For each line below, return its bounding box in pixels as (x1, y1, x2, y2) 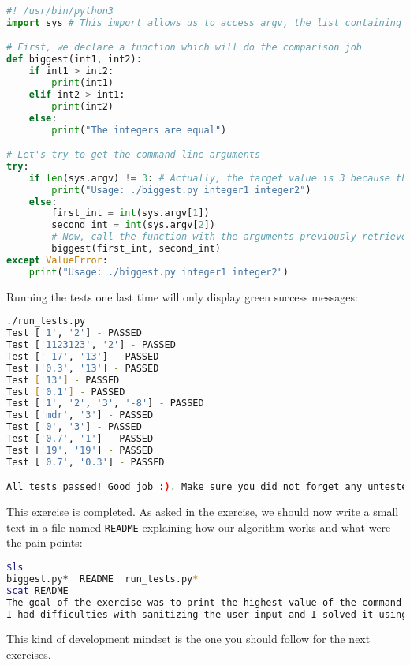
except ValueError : (6, 254, 108, 266)
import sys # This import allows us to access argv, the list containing (6, 17, 402, 28)
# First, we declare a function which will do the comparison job (6, 42, 363, 54)
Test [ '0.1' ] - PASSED (6, 386, 125, 398)
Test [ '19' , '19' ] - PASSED (6, 444, 154, 456)
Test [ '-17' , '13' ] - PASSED (6, 350, 159, 362)
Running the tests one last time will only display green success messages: (6, 288, 358, 304)
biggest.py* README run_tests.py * (6, 573, 199, 585)
